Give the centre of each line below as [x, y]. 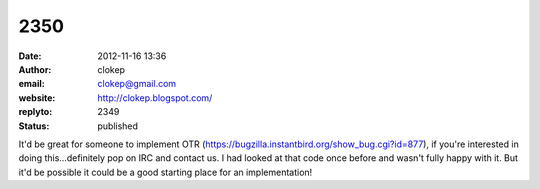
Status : [34, 126]
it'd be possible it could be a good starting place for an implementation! [165, 172]
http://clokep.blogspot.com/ [155, 97]
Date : [30, 56]
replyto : [35, 112]
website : [37, 97]
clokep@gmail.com [137, 84]
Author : [35, 69]
